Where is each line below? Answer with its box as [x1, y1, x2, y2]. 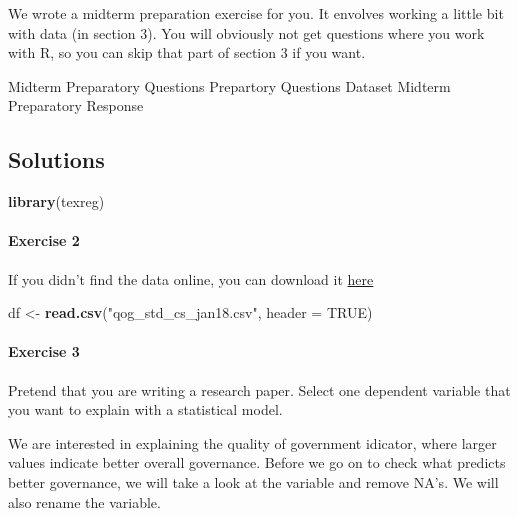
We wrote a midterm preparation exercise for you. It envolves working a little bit [8, 3, 504, 23]
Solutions [8, 144, 105, 175]
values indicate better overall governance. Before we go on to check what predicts [8, 452, 506, 473]
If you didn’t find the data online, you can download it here [8, 268, 374, 289]
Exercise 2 [8, 230, 80, 251]
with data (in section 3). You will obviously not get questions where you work [8, 22, 485, 43]
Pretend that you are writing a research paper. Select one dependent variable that [8, 379, 511, 400]
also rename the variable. [8, 491, 161, 512]
